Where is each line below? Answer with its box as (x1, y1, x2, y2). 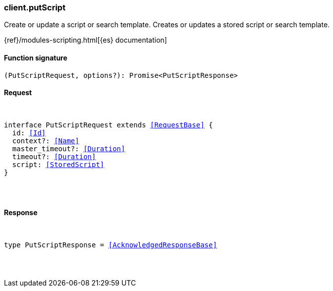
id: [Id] (12, 128, 46, 137)
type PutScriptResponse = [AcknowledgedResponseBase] (4, 241, 217, 249)
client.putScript (4, 2, 66, 12)
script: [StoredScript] (12, 160, 105, 169)
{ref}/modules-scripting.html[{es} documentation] (4, 36, 167, 45)
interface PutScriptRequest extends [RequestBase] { (4, 120, 213, 129)
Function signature (4, 53, 67, 62)
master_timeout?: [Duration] (12, 144, 125, 153)
